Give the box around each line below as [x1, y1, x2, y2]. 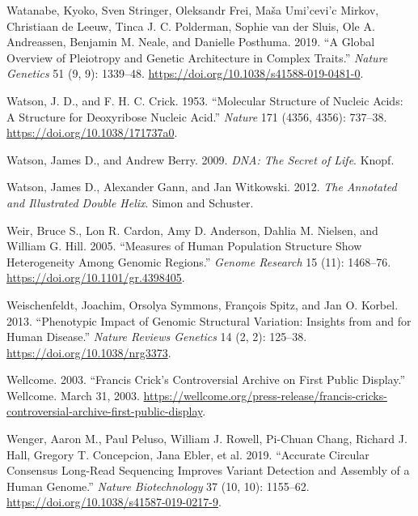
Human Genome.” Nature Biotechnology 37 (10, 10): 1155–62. [6, 477, 310, 494]
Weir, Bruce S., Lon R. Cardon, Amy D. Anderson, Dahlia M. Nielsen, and [6, 221, 378, 238]
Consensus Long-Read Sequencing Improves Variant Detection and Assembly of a [6, 462, 410, 479]
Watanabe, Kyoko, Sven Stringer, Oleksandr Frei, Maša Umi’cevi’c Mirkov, [6, 2, 379, 18]
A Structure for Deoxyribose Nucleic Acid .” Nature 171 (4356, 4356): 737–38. [6, 108, 387, 125]
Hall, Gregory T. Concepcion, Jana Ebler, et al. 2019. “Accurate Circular [6, 446, 369, 463]
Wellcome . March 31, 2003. [6, 386, 140, 403]
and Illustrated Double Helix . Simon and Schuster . [6, 194, 254, 211]
